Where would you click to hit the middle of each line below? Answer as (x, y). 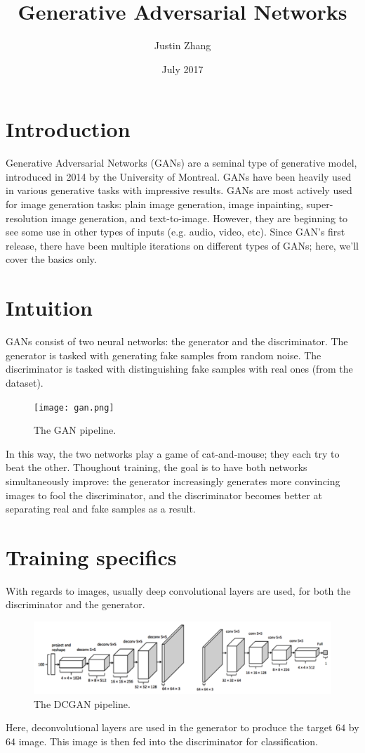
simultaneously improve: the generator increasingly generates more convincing (173, 481)
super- (320, 204)
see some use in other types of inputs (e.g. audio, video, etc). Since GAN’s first (175, 232)
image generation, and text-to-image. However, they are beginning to (199, 218)
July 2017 (182, 69)
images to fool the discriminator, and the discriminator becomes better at (164, 495)
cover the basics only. (51, 259)
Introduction (68, 129)
